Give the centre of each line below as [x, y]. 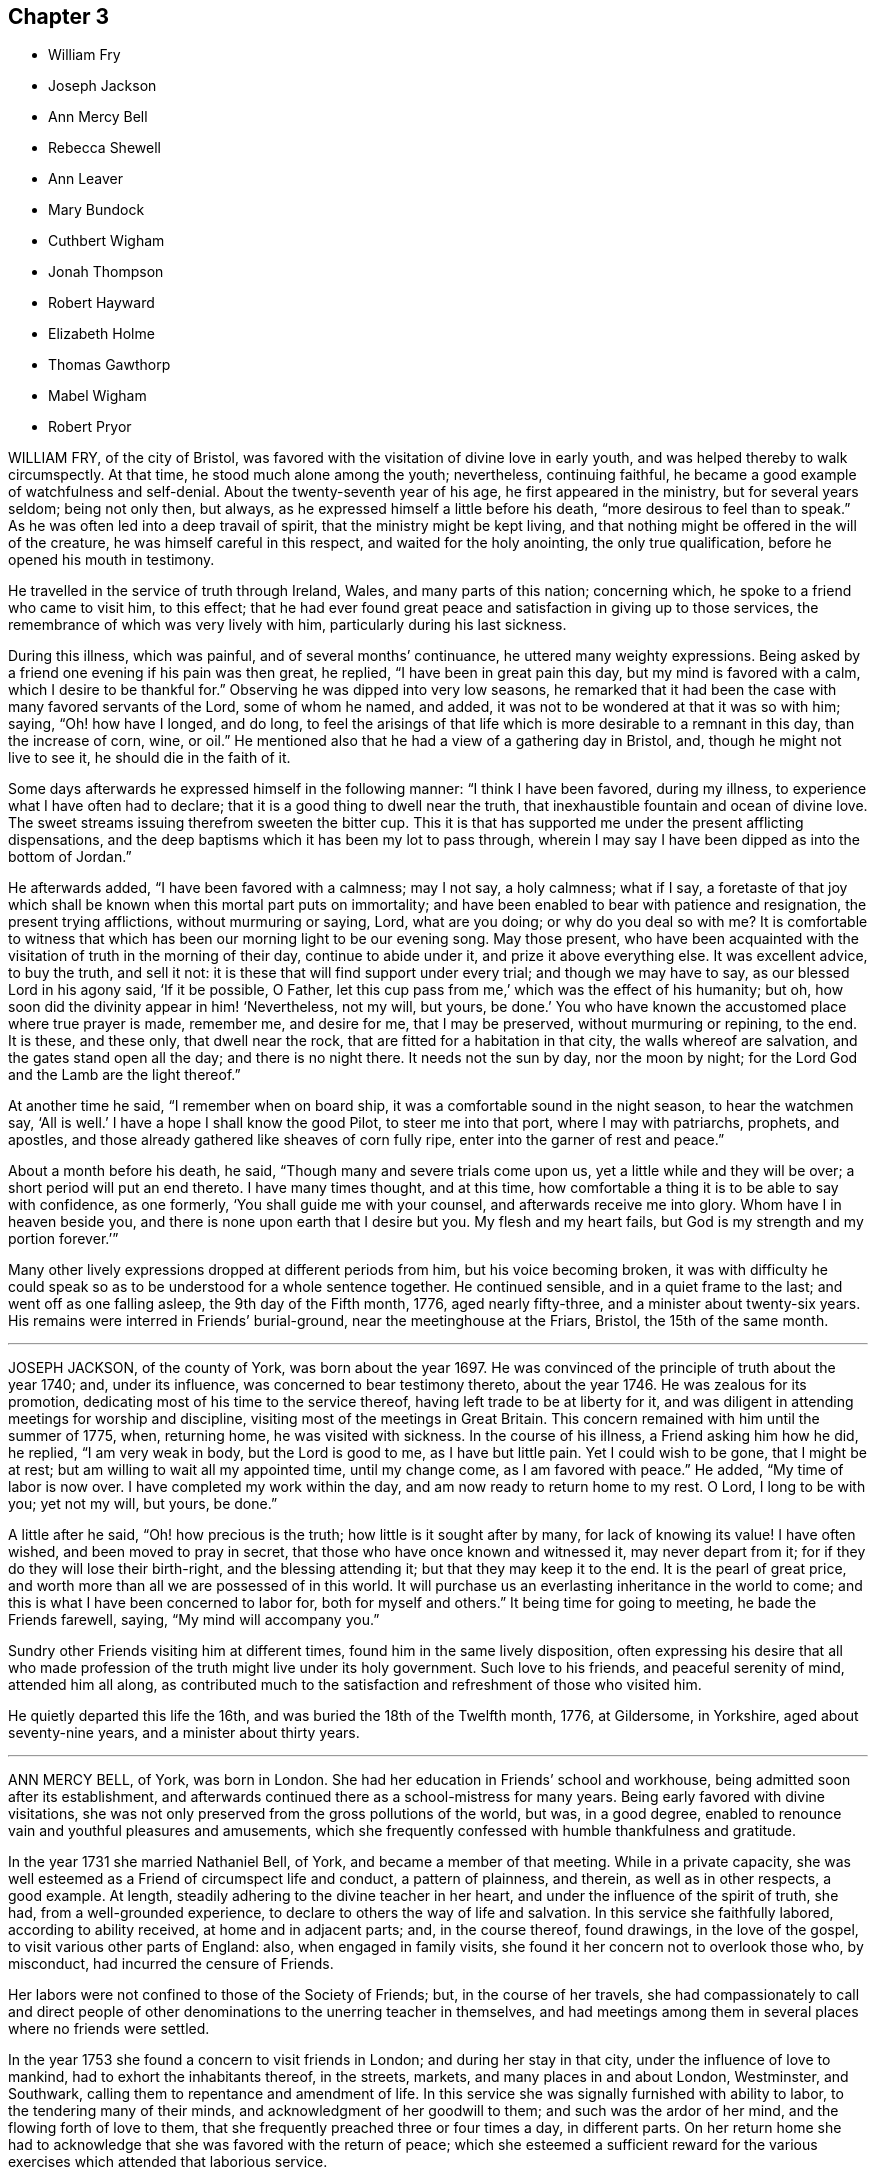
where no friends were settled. [109, 2029]
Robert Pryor [90, 427]
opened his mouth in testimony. [111, 560]
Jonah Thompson [106, 272]
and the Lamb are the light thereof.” [124, 1075]
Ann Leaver [86, 179]
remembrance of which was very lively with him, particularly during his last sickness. [287, 625]
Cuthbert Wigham [106, 241]
